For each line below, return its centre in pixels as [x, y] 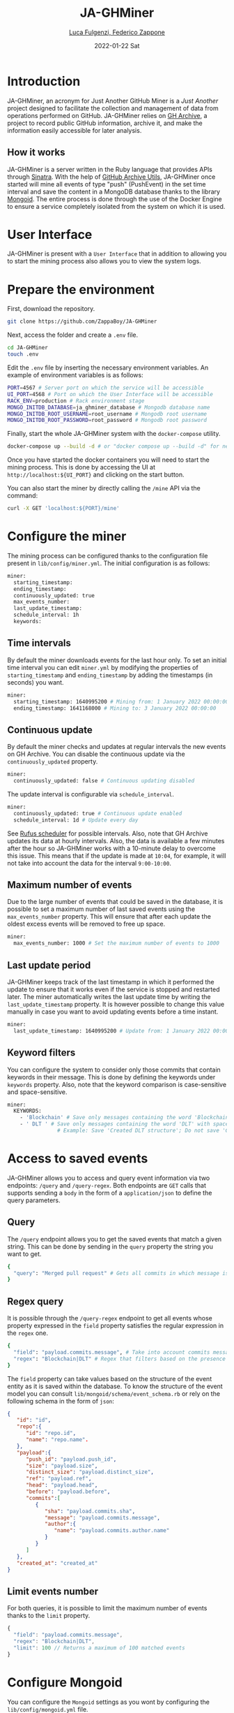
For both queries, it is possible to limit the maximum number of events [107, 1608]
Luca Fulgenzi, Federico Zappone [117, 32]
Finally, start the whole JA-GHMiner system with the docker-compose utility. [114, 434]
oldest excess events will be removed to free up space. [86, 924]
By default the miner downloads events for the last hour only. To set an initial [117, 660]
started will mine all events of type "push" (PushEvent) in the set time [107, 184]
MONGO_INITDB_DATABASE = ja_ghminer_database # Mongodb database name [109, 407]
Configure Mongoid [65, 1682]
